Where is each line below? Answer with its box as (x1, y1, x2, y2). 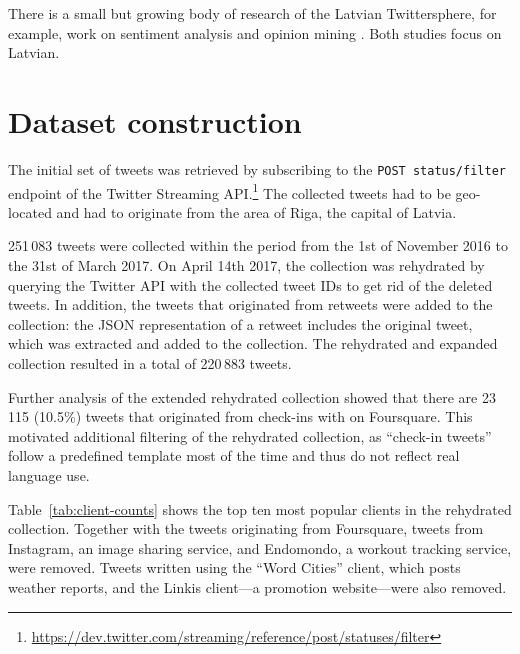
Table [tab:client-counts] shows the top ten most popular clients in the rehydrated (8, 498, 512, 519)
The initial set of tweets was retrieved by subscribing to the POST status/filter (8, 158, 506, 179)
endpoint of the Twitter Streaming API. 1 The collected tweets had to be (8, 179, 451, 203)
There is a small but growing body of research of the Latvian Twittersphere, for (8, 3, 497, 23)
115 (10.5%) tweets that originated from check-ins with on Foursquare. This (8, 406, 473, 427)
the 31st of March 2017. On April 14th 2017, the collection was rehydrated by (8, 255, 485, 275)
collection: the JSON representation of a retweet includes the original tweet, (8, 313, 473, 334)
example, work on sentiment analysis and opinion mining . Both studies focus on (8, 22, 502, 43)
